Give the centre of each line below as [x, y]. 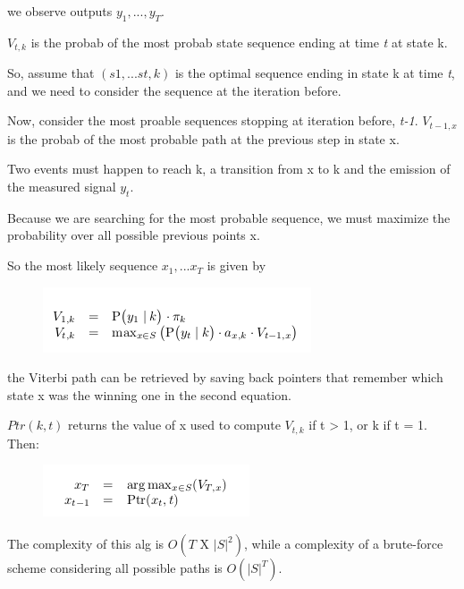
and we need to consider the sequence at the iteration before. [174, 90]
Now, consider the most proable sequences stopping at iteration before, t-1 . [213, 120]
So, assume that [51, 73]
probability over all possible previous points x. [134, 235]
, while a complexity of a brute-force [344, 544]
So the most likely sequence [83, 265]
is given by [236, 265]
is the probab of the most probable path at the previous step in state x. [203, 138]
